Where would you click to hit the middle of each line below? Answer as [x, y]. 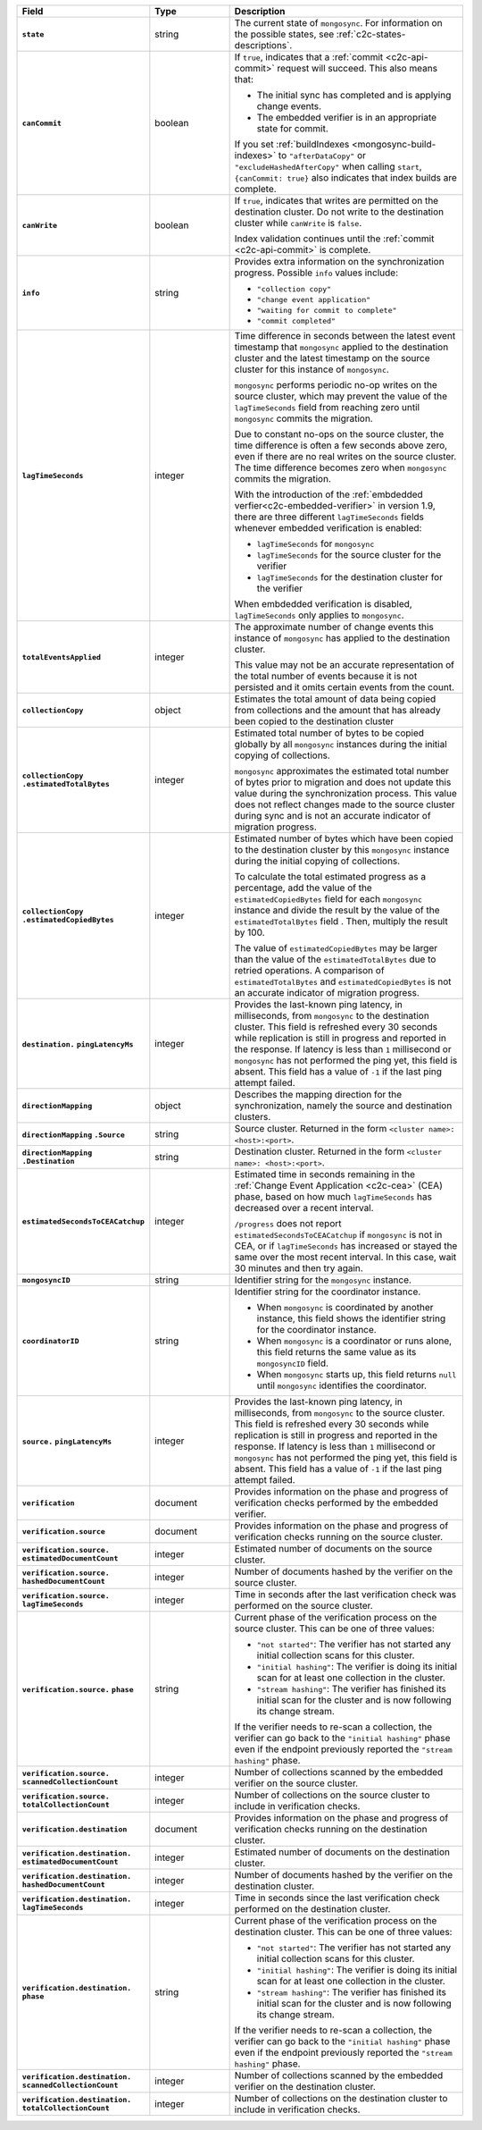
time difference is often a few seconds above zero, [341, 445]
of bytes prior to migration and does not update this [343, 782]
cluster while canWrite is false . [298, 223]
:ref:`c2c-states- [371, 34]
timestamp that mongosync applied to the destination [341, 347]
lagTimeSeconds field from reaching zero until [327, 407]
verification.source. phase [78, 1689]
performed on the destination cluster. [312, 1909]
